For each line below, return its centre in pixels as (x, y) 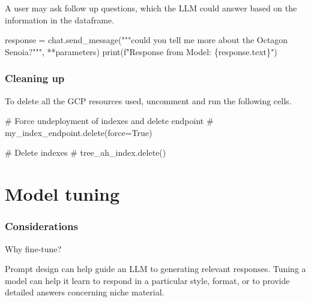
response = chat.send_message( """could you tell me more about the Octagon (146, 40)
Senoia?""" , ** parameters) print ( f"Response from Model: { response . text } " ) (141, 51)
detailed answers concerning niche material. (85, 292)
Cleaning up (35, 78)
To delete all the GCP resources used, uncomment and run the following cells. (148, 100)
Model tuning (62, 194)
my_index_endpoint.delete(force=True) (79, 132)
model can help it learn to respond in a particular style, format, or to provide (147, 280)
